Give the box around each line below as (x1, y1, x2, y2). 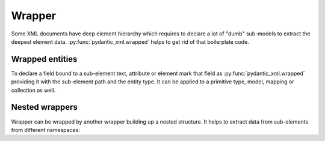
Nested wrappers (11, 102, 78, 112)
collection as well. (11, 86, 56, 94)
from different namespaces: (11, 126, 81, 133)
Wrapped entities (11, 54, 78, 64)
